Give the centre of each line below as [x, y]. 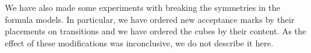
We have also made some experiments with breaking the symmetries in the [143, 7]
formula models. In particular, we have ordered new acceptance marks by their [150, 19]
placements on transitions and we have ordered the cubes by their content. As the [156, 31]
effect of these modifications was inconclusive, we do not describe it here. [139, 42]
